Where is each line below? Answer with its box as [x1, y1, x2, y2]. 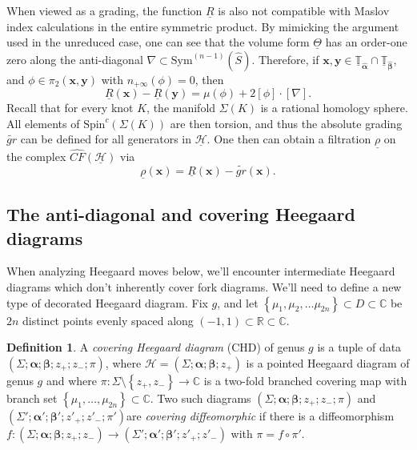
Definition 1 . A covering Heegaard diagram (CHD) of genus [6, 339, 305, 356]
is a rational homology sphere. [260, 99, 408, 116]
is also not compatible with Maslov [218, 2, 390, 18]
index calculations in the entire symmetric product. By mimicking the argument [6, 18, 399, 34]
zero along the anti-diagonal [6, 50, 143, 67]
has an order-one [325, 34, 407, 50]
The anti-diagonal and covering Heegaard [6, 202, 355, 227]
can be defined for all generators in [20, 131, 191, 147]
